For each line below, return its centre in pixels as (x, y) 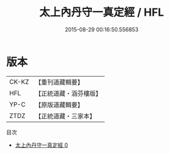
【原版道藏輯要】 (59, 104)
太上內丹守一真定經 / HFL (102, 12)
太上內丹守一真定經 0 (41, 145)
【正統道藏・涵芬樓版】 (68, 93)
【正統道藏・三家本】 (65, 116)
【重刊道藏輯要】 (59, 82)
